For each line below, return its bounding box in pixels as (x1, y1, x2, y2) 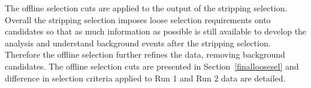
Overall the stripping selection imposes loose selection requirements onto (5, 13, 271, 26)
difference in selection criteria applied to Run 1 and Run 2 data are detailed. (5, 71, 286, 84)
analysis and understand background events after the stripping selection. (5, 36, 271, 49)
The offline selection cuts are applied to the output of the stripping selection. (5, 2, 288, 14)
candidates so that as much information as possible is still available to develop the (5, 25, 307, 37)
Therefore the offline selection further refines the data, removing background (5, 48, 285, 61)
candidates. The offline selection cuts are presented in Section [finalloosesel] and (5, 59, 299, 72)
